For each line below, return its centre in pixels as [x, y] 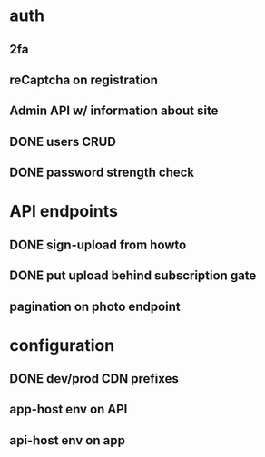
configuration [62, 345]
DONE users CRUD [63, 141]
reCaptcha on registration [84, 79]
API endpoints [64, 212]
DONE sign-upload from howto [98, 244]
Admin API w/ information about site [114, 111]
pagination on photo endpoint [95, 306]
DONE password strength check [102, 173]
